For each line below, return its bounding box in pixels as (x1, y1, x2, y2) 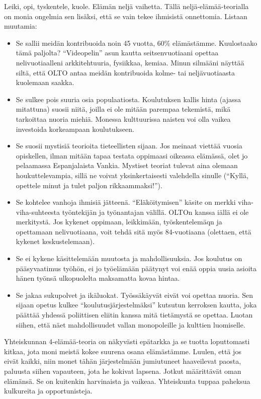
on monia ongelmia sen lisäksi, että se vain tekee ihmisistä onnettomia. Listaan (4, 11, 247, 21)
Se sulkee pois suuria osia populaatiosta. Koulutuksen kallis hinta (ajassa (16, 94, 241, 104)
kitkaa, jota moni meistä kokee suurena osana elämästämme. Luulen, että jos (4, 346, 241, 356)
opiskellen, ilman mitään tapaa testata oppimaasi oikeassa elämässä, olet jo (16, 150, 248, 161)
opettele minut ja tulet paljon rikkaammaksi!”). (16, 180, 162, 190)
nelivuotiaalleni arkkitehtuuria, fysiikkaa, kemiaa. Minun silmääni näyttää (16, 57, 244, 67)
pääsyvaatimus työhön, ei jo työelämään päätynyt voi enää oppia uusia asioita (16, 263, 257, 273)
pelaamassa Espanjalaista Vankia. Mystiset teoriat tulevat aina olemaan (16, 160, 238, 171)
